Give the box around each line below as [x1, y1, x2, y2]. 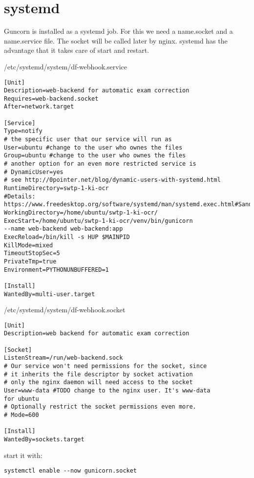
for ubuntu [4, 395, 39, 402]
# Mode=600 [4, 412, 39, 419]
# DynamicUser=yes [4, 168, 63, 175]
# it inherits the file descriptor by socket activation [4, 370, 193, 378]
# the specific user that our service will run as [4, 136, 172, 143]
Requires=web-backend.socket [4, 95, 99, 102]
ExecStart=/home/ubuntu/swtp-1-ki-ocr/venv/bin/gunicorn [4, 217, 193, 224]
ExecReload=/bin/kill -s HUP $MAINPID [4, 233, 130, 240]
